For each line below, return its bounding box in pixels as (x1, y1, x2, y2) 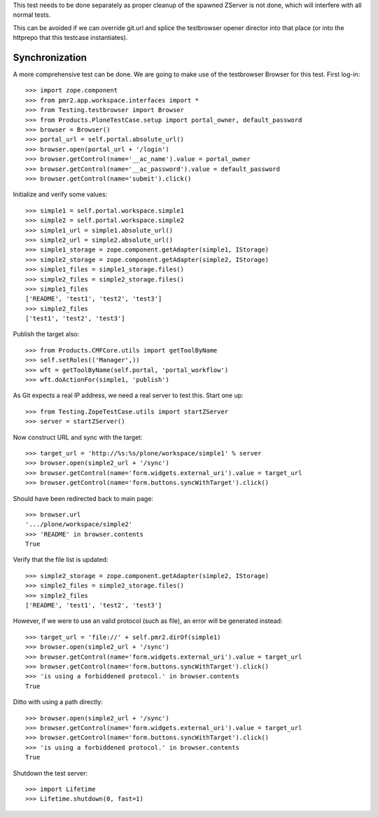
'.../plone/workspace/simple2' (25, 521, 133, 528)
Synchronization (13, 51, 87, 63)
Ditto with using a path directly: (13, 698, 103, 706)
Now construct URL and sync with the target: (13, 433, 143, 441)
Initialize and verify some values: (13, 190, 108, 199)
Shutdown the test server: (13, 769, 87, 777)
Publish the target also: (13, 330, 80, 338)
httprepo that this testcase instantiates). (13, 34, 128, 42)
